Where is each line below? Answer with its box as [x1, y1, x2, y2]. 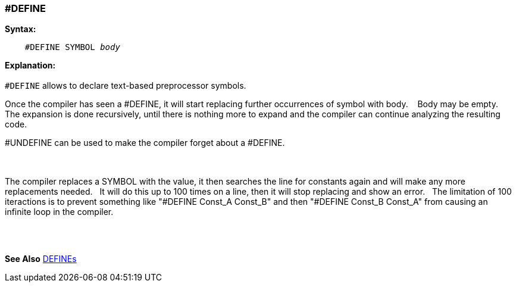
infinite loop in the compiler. [5, 207, 114, 217]
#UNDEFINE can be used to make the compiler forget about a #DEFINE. [5, 138, 285, 148]
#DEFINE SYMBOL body [24, 42, 120, 52]
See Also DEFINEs [5, 254, 77, 264]
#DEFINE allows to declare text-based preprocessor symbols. [5, 80, 246, 91]
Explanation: [5, 60, 56, 71]
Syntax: [5, 24, 36, 35]
